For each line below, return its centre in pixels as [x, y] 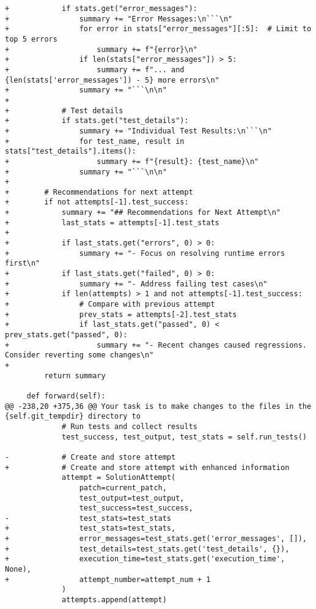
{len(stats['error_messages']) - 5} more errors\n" [112, 80]
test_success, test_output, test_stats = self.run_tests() [184, 437]
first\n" [23, 263]
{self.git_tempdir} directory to [73, 417]
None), [18, 570]
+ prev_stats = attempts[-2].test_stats [121, 314]
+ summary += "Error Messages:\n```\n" [119, 19]
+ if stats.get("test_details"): [97, 121]
